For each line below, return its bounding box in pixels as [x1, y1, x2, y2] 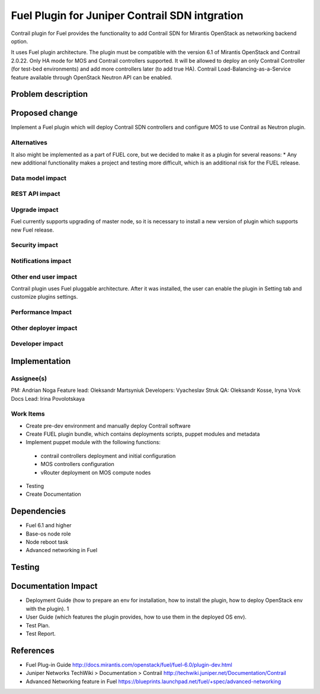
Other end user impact [11, 272, 77, 281]
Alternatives [11, 138, 47, 147]
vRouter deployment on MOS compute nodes [40, 469, 151, 476]
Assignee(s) [11, 374, 47, 382]
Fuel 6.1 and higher [25, 522, 72, 529]
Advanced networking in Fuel [25, 547, 98, 554]
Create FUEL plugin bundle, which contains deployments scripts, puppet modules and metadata [25, 430, 260, 438]
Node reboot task [25, 538, 69, 546]
